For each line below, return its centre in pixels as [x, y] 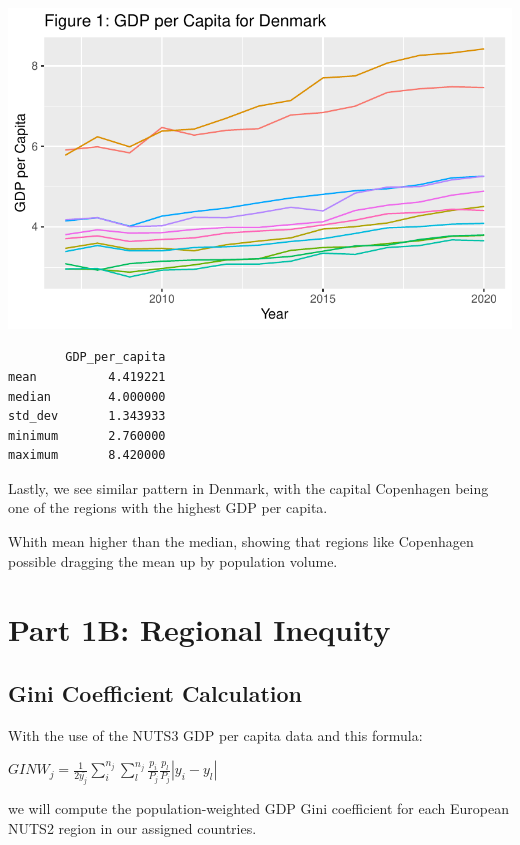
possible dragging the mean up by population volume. [173, 560]
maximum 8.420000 [87, 455]
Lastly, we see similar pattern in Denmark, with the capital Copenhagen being [248, 487]
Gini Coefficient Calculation [155, 693]
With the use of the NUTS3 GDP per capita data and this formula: [215, 734]
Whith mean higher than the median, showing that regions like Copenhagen [241, 541]
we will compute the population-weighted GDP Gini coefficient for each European [258, 808]
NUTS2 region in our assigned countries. [132, 827]
